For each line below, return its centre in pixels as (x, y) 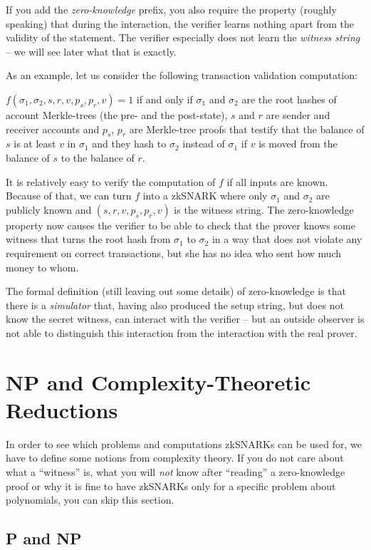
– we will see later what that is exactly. (91, 51)
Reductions (62, 409)
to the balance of (98, 157)
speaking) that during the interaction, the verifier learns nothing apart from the (180, 23)
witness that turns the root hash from (88, 239)
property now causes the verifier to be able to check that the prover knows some (181, 225)
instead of (204, 144)
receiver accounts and (53, 129)
